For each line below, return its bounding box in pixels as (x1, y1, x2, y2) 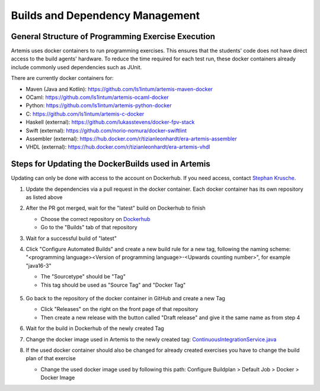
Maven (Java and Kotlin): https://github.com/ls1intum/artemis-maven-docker (25, 85, 213, 92)
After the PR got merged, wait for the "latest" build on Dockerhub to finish (25, 204, 206, 211)
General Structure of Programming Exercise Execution (11, 31, 216, 41)
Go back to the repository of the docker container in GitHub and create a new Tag (25, 294, 225, 302)
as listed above (25, 194, 63, 201)
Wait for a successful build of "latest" (25, 235, 117, 242)
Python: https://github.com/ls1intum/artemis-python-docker (25, 102, 172, 109)
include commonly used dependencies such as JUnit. (11, 63, 142, 70)
